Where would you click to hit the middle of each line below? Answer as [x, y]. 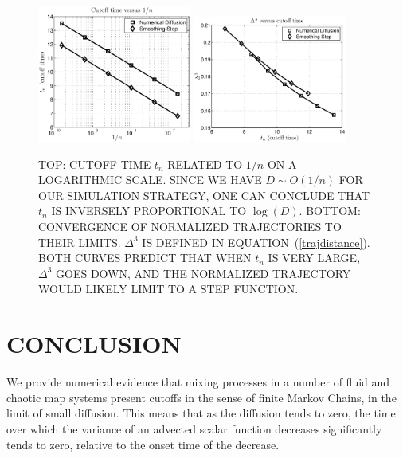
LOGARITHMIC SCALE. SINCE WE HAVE [150, 180]
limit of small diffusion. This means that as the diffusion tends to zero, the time [201, 413]
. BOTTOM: [330, 211]
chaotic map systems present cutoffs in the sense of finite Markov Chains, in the [201, 397]
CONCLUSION [94, 344]
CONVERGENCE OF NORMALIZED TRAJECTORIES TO [190, 227]
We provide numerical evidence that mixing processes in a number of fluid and [198, 382]
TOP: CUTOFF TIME [95, 164]
